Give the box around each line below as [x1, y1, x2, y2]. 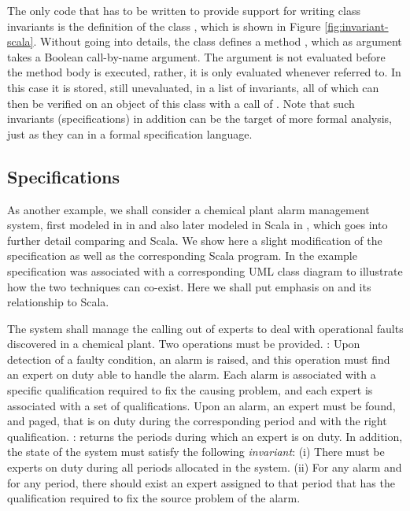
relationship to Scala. [7, 294, 109, 310]
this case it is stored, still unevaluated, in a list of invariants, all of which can [7, 79, 379, 95]
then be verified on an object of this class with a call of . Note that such [7, 94, 355, 111]
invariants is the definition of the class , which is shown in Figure [7, 17, 321, 34]
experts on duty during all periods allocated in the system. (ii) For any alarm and [7, 459, 402, 476]
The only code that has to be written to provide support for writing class [7, 2, 360, 18]
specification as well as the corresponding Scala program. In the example [7, 247, 357, 264]
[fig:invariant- [324, 17, 389, 34]
